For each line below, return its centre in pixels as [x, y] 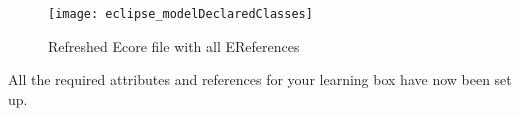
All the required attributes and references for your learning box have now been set [260, 79]
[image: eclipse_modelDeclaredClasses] [180, 14]
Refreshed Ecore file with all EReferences [174, 45]
